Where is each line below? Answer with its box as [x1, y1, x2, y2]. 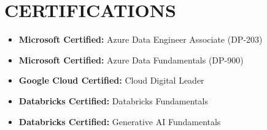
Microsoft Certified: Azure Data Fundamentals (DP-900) [18, 53, 244, 66]
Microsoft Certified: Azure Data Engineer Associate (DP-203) [18, 33, 263, 46]
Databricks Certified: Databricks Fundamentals [18, 94, 208, 107]
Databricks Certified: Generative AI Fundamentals [18, 115, 221, 128]
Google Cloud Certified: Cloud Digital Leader [18, 74, 204, 87]
